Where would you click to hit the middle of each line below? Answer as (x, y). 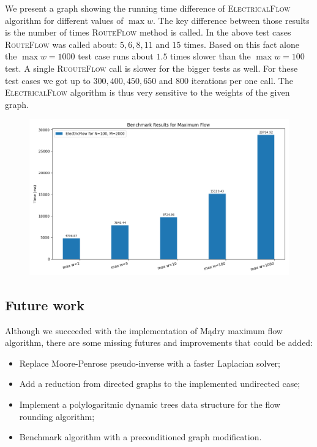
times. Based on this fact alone (241, 44)
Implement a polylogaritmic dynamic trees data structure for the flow (150, 404)
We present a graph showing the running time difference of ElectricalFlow (148, 8)
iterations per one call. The (242, 80)
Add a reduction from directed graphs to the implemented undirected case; (160, 384)
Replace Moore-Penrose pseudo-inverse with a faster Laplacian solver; (150, 363)
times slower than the (211, 56)
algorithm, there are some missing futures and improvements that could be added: (159, 342)
